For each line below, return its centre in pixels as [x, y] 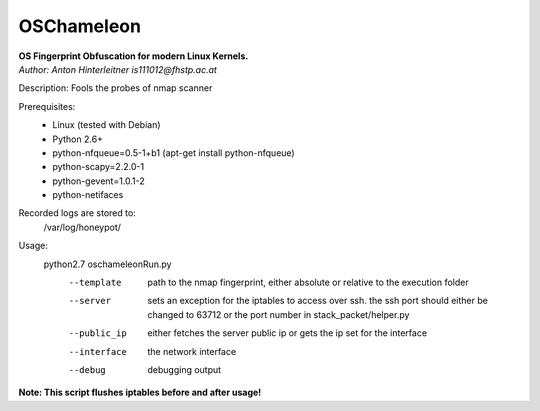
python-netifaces [88, 195]
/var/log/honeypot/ [82, 227]
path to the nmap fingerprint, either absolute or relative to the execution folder [308, 282]
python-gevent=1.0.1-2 [98, 181]
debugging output [184, 369]
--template [95, 283]
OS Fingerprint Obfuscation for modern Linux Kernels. [133, 56]
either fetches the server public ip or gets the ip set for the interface [287, 333]
